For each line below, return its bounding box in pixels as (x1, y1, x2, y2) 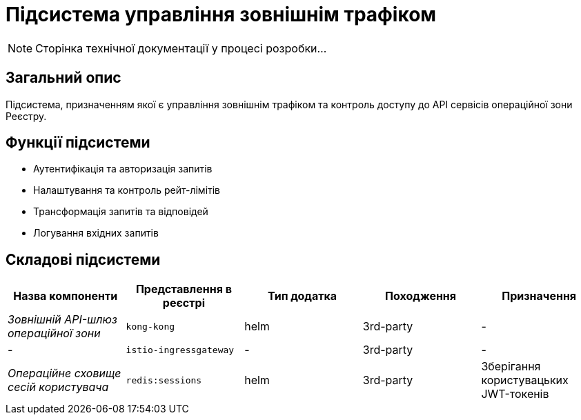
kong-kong (126, 321, 175, 332)
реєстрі (162, 296, 205, 310)
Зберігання (481, 359, 541, 374)
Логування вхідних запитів (33, 227, 159, 239)
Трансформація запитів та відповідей (33, 206, 208, 218)
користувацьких (481, 373, 569, 388)
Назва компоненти (13, 289, 118, 303)
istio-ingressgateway (126, 344, 235, 355)
